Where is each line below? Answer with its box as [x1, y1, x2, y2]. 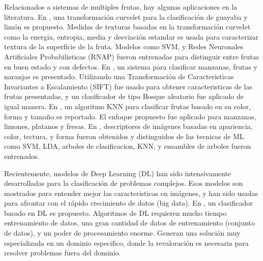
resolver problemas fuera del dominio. [4, 247, 121, 258]
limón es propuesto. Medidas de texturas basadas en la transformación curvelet [4, 21, 251, 32]
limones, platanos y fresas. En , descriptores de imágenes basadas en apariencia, [4, 121, 253, 132]
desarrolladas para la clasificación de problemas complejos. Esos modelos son [4, 178, 243, 188]
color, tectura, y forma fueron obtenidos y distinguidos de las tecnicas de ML [4, 130, 244, 141]
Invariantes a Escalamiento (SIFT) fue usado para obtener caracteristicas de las [4, 81, 252, 91]
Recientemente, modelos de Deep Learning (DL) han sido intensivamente [4, 168, 231, 178]
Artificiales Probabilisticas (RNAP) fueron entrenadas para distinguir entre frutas [4, 51, 259, 61]
